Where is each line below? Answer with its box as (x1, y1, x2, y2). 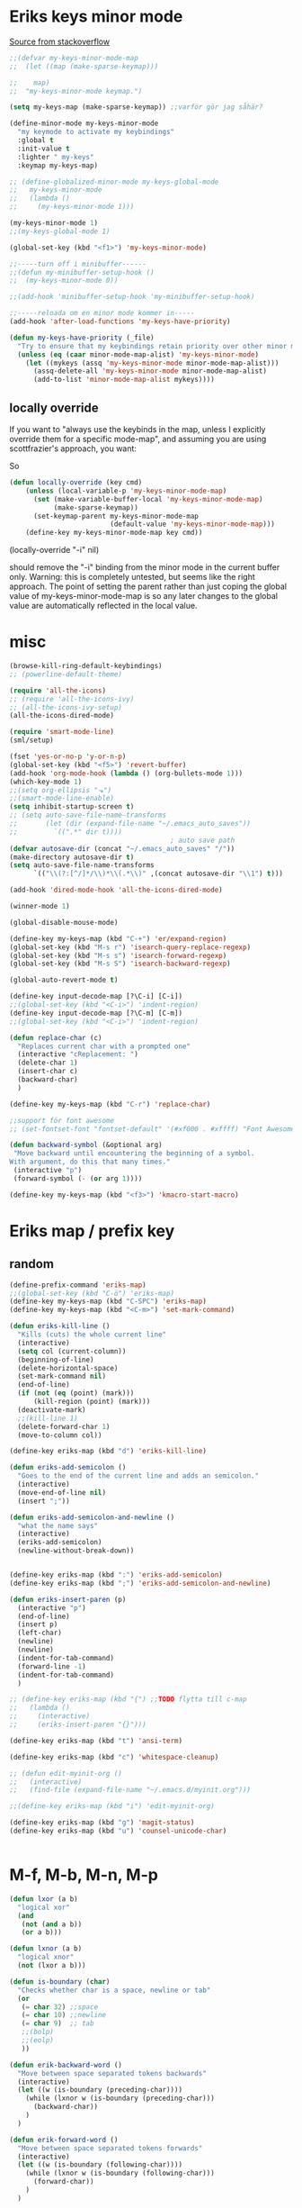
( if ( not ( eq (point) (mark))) (17, 1389, 135, 1398)
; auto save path (170, 836, 235, 845)
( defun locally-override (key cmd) (9, 478, 143, 487)
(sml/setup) (9, 736, 54, 745)
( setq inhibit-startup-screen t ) (9, 802, 135, 811)
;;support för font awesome (9, 1116, 115, 1125)
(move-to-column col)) (17, 1430, 102, 1440)
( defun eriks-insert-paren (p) (9, 1595, 127, 1604)
